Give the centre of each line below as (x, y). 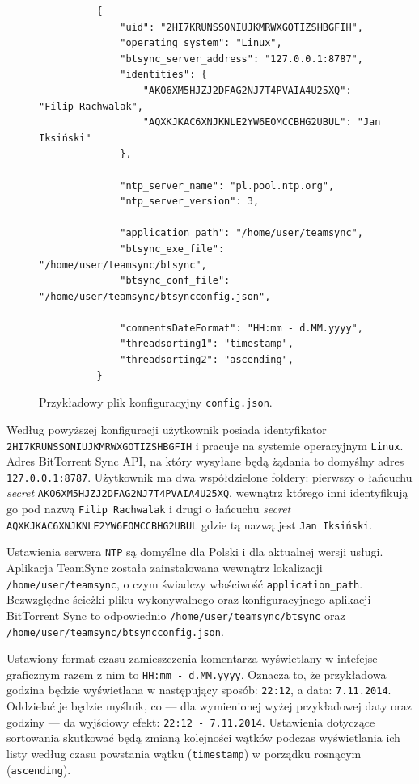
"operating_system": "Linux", (201, 43)
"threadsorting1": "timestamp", (207, 344)
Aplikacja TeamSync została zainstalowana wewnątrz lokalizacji (165, 568)
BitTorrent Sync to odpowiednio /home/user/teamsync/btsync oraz (176, 615)
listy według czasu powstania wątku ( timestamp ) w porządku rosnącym (184, 753)
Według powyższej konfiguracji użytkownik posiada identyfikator (167, 429)
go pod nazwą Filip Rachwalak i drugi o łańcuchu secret (149, 509)
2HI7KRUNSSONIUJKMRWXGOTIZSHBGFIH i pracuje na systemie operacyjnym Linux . (205, 445)
